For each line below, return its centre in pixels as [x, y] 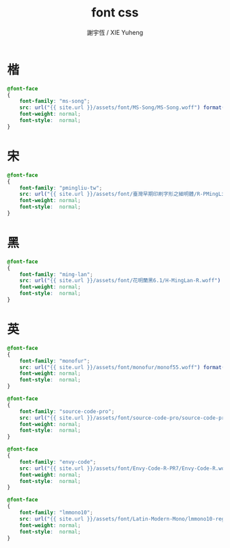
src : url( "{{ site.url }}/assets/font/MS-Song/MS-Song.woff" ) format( [122, 108]
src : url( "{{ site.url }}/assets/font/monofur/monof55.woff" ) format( [122, 367]
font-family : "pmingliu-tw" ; [61, 188]
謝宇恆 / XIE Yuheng [115, 32]
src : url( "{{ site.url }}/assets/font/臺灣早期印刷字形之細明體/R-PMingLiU [124, 194]
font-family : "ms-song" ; [55, 101]
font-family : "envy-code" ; [58, 462]
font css [115, 13]
